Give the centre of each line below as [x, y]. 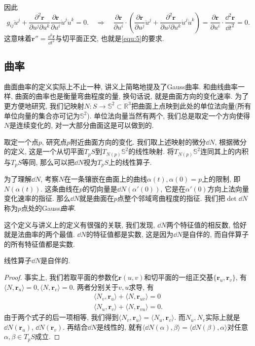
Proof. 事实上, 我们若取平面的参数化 [61, 277]
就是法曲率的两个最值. [39, 234]
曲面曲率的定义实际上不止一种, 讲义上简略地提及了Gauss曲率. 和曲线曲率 [121, 86]
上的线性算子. [130, 162]
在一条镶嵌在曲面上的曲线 [106, 179]
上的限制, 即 [221, 179]
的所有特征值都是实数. [39, 244]
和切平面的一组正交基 [179, 277]
